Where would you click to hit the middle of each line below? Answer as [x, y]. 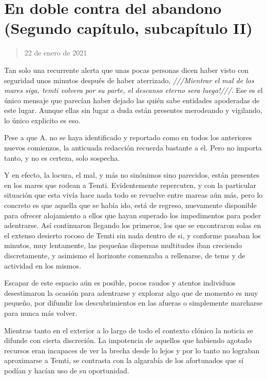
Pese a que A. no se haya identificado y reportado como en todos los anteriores [128, 137]
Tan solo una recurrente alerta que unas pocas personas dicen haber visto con [126, 70]
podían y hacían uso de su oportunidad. [67, 370]
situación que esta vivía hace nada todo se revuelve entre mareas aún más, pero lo [133, 195]
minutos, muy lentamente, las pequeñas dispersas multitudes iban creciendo [123, 245]
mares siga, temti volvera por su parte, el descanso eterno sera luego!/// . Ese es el [133, 90]
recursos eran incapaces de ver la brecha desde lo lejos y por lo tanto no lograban [132, 350]
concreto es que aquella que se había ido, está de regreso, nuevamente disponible [130, 205]
